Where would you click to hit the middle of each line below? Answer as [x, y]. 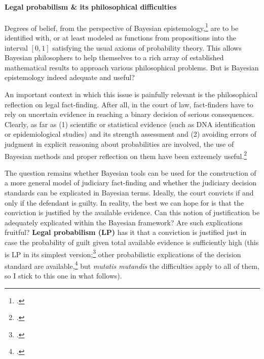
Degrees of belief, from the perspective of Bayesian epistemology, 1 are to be [122, 27]
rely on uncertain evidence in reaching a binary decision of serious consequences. [129, 114]
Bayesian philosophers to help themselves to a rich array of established [114, 57]
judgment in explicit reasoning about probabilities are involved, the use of [119, 144]
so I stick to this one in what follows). [63, 276]
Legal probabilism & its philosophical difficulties [91, 6]
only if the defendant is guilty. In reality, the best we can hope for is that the [124, 202]
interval [16, 47]
